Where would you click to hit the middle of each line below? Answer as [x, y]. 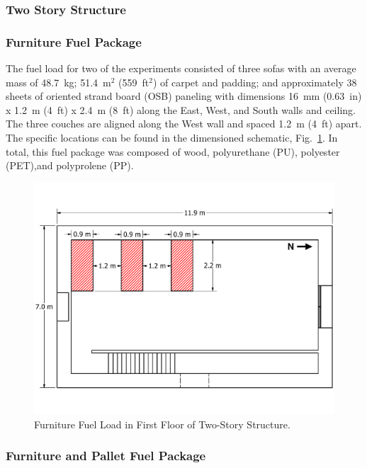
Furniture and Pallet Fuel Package [106, 456]
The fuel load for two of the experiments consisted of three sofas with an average [181, 68]
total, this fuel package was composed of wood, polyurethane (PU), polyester [173, 151]
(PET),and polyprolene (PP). [70, 165]
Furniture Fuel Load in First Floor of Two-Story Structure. [162, 424]
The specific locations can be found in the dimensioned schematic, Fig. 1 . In [172, 138]
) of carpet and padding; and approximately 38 [255, 82]
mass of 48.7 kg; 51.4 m [58, 82]
